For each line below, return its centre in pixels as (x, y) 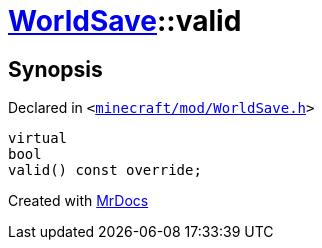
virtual (38, 138)
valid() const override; (105, 170)
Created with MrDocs (78, 201)
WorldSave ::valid (125, 21)
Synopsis (55, 69)
